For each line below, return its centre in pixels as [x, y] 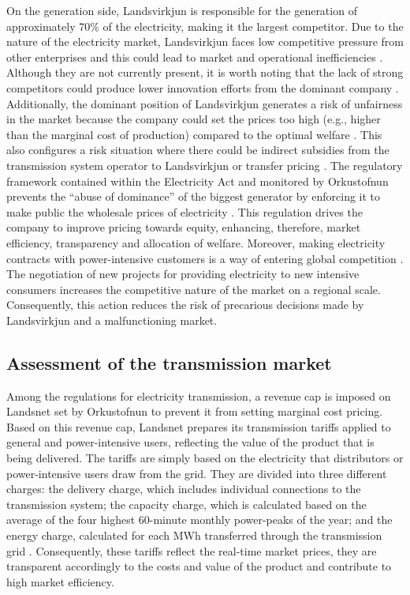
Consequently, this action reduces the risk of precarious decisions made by [185, 305]
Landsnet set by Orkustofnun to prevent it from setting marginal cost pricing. [195, 411]
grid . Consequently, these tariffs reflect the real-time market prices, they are [192, 550]
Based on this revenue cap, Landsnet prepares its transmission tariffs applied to [199, 426]
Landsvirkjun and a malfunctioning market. [112, 320]
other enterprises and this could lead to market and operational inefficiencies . [195, 56]
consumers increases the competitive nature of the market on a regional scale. [194, 289]
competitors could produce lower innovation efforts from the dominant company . [203, 87]
